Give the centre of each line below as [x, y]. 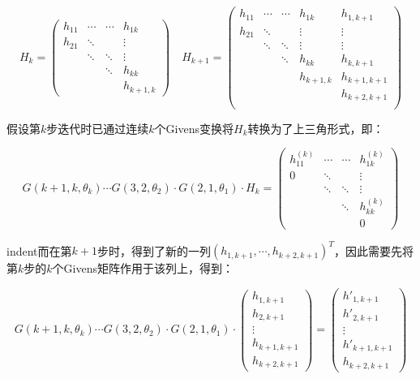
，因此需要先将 [373, 250]
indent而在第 [39, 250]
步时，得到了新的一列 [154, 250]
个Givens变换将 [194, 128]
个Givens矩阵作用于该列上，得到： [143, 268]
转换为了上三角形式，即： [316, 128]
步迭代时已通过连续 [98, 128]
